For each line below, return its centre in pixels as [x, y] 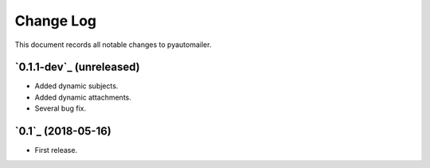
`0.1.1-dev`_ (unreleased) [77, 67]
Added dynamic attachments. [83, 97]
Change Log [56, 21]
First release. [56, 150]
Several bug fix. [61, 108]
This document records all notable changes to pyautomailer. [113, 45]
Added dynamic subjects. [76, 86]
